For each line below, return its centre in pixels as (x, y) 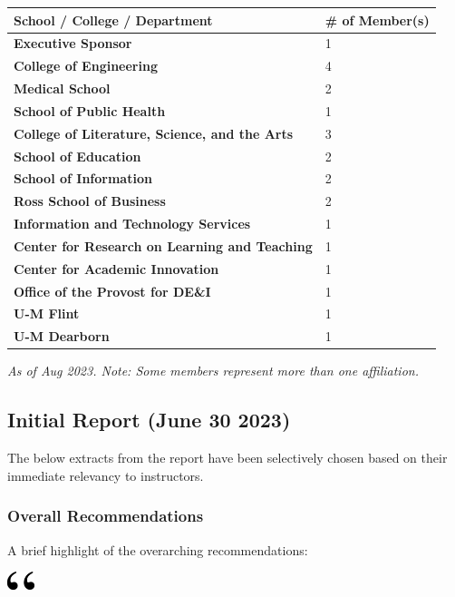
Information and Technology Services (132, 224)
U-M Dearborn (62, 336)
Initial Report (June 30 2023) (149, 420)
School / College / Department (113, 20)
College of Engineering (86, 66)
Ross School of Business (90, 201)
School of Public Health (90, 110)
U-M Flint (47, 313)
